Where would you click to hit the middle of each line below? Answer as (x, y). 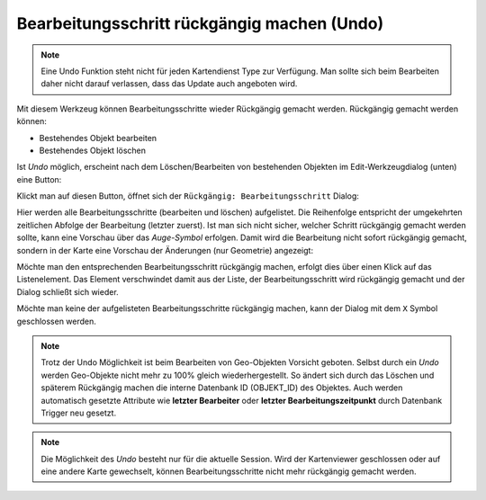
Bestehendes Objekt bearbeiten (98, 138)
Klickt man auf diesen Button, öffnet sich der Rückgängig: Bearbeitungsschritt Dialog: (188, 196)
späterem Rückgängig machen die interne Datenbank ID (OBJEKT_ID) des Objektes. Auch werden (222, 388)
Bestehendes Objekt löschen (93, 150)
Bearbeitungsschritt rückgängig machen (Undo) (200, 23)
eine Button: (39, 179)
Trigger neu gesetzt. (79, 413)
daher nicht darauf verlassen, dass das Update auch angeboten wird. (169, 84)
